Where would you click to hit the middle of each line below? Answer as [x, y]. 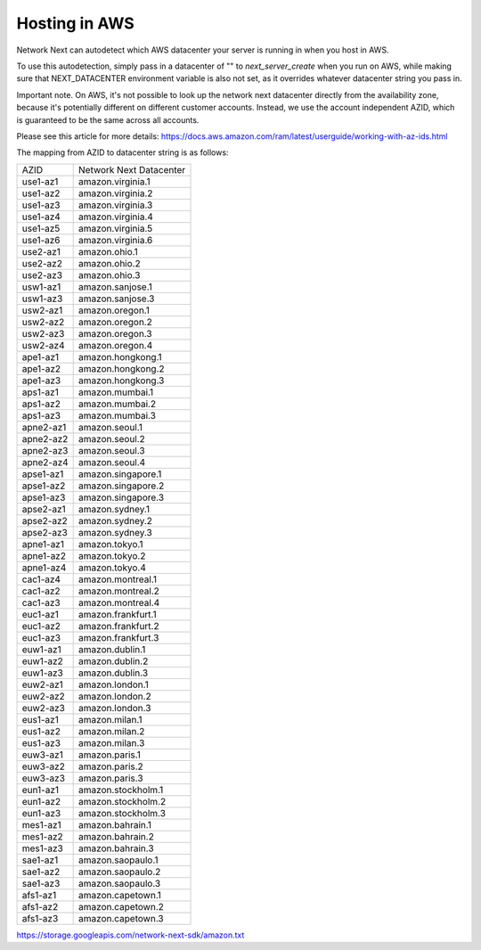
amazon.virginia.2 [116, 193]
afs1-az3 [40, 918]
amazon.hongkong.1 [120, 356]
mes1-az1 [41, 824]
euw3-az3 [44, 778]
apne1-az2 [44, 555]
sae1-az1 [40, 860]
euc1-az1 [41, 614]
